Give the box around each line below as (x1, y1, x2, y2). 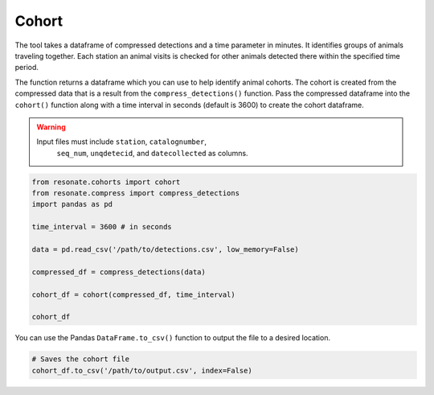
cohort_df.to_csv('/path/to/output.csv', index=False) (31, 366, 252, 375)
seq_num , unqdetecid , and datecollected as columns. (56, 148, 248, 158)
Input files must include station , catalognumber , (36, 137, 207, 146)
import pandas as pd (31, 200, 113, 209)
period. (14, 63, 39, 72)
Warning (36, 121, 66, 132)
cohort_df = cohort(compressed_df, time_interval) (31, 290, 236, 299)
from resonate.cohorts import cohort (31, 177, 181, 187)
